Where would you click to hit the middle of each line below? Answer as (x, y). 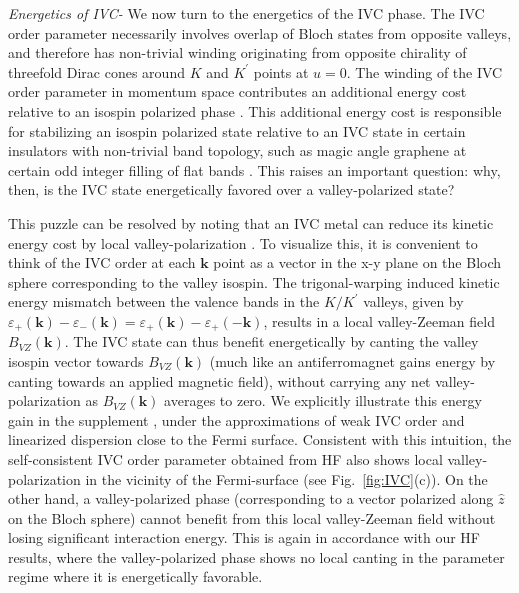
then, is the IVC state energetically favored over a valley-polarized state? (231, 189)
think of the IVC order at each (102, 262)
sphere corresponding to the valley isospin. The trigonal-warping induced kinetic (254, 281)
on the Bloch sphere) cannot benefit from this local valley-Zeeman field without (252, 517)
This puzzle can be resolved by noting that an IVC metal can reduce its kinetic (251, 222)
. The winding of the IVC (424, 71)
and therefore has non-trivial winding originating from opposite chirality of (237, 52)
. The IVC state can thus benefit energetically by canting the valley (271, 341)
